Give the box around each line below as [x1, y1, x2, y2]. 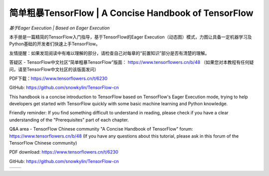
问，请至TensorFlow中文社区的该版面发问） [9, 66, 99, 72]
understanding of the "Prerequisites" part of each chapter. [9, 117, 129, 123]
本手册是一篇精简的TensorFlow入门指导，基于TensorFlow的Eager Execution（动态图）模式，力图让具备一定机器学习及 [9, 34, 252, 40]
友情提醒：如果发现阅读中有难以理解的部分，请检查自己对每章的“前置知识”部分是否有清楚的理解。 [9, 50, 210, 56]
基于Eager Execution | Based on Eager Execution [9, 25, 110, 31]
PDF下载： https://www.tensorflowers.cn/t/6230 [9, 75, 108, 81]
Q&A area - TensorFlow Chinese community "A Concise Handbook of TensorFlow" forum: [9, 126, 193, 132]
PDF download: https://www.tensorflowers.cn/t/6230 [9, 149, 119, 155]
